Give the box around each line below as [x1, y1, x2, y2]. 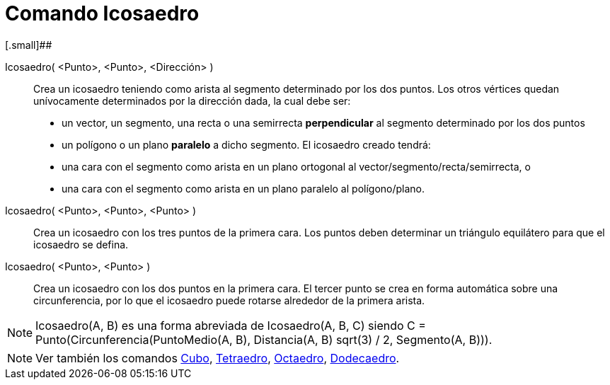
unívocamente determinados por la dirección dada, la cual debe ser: [33, 94, 351, 107]
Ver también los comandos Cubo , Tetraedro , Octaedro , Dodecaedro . [35, 350, 400, 365]
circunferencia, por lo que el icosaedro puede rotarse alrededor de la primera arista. [33, 294, 425, 306]
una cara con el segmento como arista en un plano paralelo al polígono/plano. [62, 182, 425, 195]
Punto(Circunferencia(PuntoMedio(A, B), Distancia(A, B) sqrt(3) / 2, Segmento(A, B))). [35, 332, 493, 347]
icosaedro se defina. [33, 238, 129, 251]
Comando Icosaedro [5, 1, 200, 25]
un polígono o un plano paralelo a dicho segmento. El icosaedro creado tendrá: [62, 138, 431, 151]
